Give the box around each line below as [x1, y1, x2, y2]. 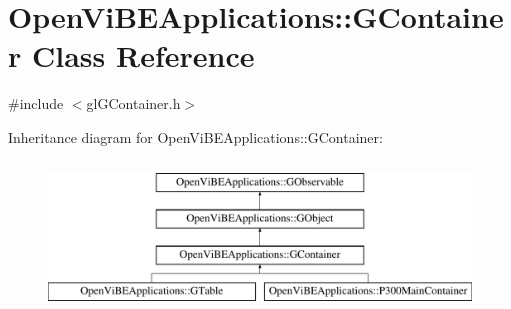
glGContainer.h [86, 93, 181, 114]
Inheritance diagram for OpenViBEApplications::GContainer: [8, 126, 383, 147]
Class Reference [31, 35, 255, 76]
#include [8, 93, 64, 114]
